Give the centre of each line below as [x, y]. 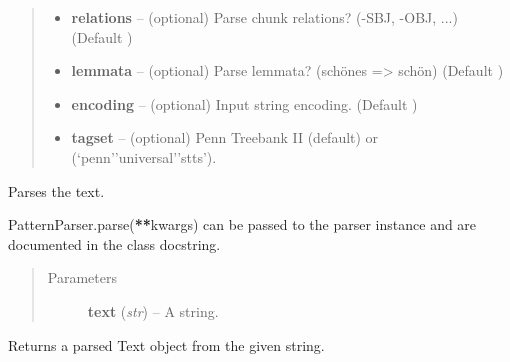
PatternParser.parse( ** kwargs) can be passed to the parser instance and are [242, 224]
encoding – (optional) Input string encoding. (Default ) [244, 103]
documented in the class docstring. [114, 243]
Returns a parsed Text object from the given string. [166, 344]
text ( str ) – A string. [153, 310]
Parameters [82, 277]
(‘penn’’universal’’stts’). [144, 156]
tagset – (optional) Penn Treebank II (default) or [225, 137]
